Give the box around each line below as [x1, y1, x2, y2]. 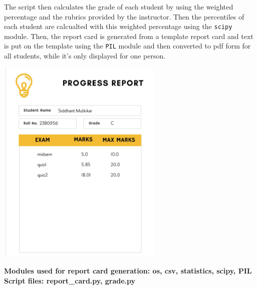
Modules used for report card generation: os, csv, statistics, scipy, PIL [4, 265, 252, 276]
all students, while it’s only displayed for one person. [4, 50, 166, 61]
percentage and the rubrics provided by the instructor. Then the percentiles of [4, 11, 244, 21]
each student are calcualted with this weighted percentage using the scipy [4, 21, 232, 31]
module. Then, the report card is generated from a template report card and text [4, 30, 253, 41]
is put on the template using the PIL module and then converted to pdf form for [4, 40, 251, 51]
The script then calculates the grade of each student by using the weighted [4, 1, 233, 11]
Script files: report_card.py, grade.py [4, 275, 136, 285]
